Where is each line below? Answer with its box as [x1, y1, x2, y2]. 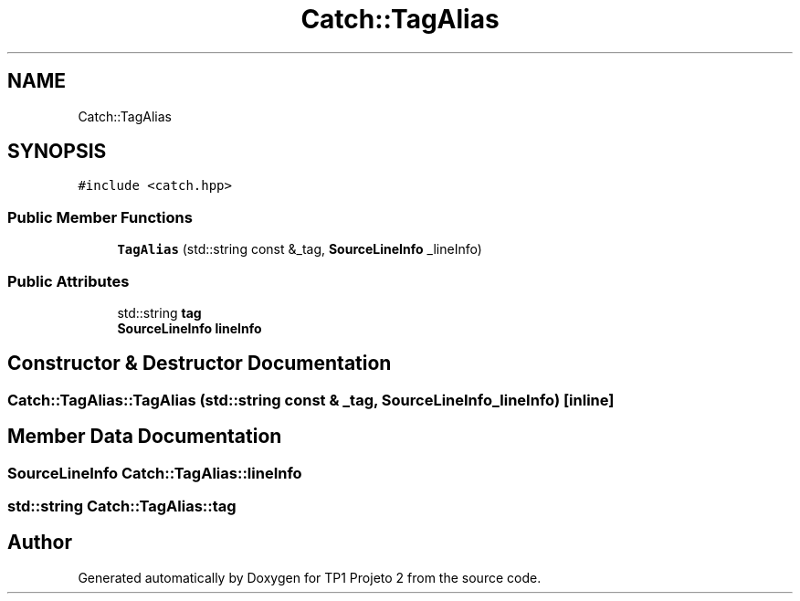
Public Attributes [7, 271, 130, 290]
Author [7, 531, 72, 554]
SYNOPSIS [7, 140, 107, 163]
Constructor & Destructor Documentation [7, 352, 392, 375]
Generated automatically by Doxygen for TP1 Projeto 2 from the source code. [78, 569, 542, 585]
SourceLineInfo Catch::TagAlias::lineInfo [7, 463, 302, 482]
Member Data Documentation [7, 425, 282, 448]
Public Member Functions [7, 207, 193, 227]
